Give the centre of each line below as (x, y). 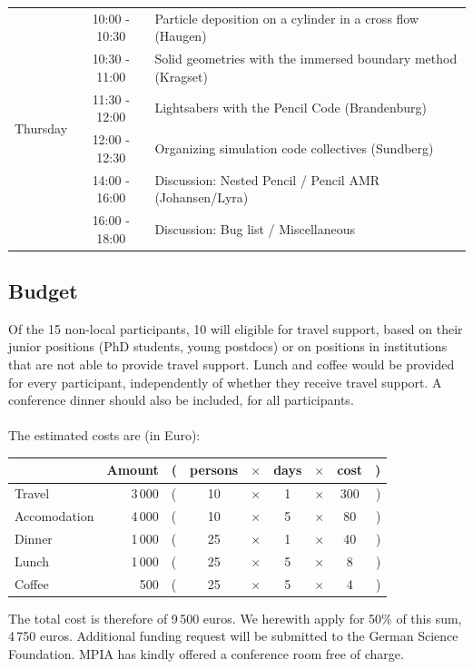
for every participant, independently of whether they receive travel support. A (225, 382)
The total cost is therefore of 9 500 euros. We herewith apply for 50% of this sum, (235, 618)
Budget (43, 291)
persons (214, 470)
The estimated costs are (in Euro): (104, 435)
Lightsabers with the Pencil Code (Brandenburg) (291, 108)
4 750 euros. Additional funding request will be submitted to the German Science (233, 636)
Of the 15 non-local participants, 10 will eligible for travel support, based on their (236, 328)
